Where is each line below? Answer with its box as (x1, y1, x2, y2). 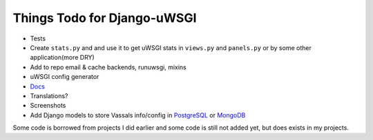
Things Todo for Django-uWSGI (12, 10, 197, 25)
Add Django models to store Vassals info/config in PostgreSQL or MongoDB (30, 110, 246, 119)
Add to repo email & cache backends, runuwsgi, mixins (30, 62, 186, 71)
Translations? (30, 91, 68, 100)
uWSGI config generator (30, 73, 99, 81)
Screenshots (30, 102, 66, 110)
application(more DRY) (30, 54, 95, 62)
